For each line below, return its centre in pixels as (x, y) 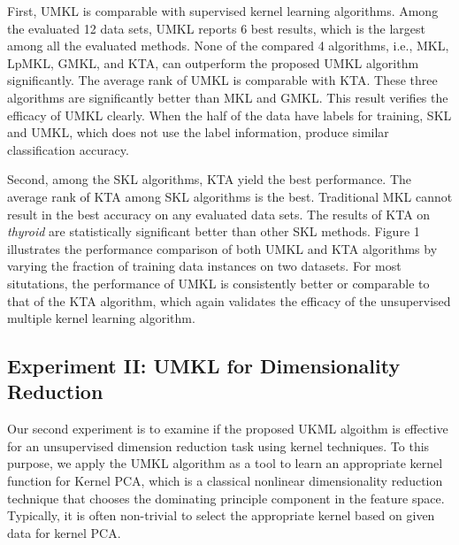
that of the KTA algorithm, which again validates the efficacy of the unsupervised (229, 300)
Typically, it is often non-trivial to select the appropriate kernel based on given (221, 515)
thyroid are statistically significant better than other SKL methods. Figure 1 (214, 231)
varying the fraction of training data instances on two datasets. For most (204, 266)
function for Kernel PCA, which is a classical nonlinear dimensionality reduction (225, 481)
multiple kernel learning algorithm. (101, 318)
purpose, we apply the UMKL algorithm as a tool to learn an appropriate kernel (225, 463)
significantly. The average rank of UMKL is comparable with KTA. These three (222, 80)
